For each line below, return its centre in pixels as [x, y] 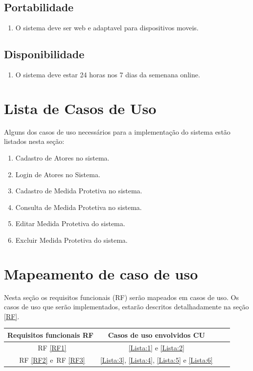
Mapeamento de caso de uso [101, 273]
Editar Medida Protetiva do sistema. [70, 223]
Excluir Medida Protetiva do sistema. [71, 240]
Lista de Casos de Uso [80, 108]
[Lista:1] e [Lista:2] [156, 347]
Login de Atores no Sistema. [58, 174]
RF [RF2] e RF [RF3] [52, 359]
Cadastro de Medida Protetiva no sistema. [79, 191]
